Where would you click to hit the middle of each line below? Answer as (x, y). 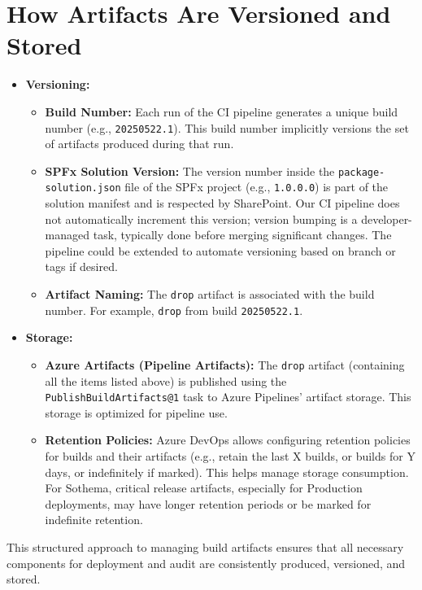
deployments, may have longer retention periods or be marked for (208, 503)
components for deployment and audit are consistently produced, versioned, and (206, 563)
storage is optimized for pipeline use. (136, 412)
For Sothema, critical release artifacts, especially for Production (204, 488)
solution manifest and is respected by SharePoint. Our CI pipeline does (222, 203)
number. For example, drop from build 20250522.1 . (174, 310)
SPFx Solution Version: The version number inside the (190, 170)
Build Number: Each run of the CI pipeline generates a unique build (222, 111)
